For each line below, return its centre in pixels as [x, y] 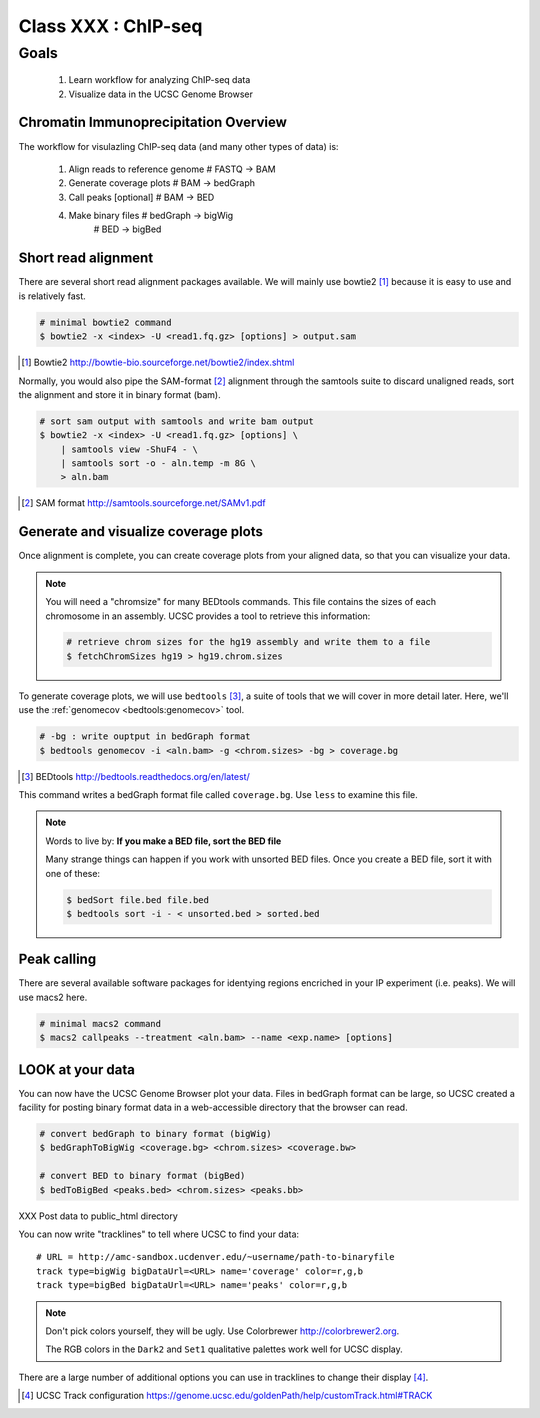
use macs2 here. [53, 997]
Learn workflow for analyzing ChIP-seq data [159, 80]
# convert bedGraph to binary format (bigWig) [155, 1134]
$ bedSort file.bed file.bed [138, 899]
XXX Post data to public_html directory [98, 1216]
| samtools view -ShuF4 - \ [129, 449]
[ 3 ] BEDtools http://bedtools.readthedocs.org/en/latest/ [135, 776]
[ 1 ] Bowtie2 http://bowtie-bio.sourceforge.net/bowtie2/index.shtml [158, 362]
